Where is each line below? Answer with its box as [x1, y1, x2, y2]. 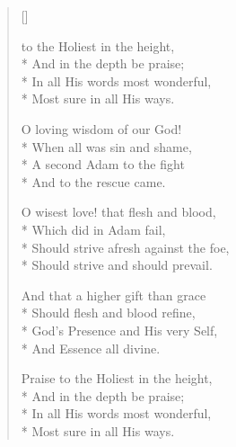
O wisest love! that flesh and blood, [21, 202, 216, 221]
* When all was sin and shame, [21, 137, 192, 156]
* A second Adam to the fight [21, 155, 185, 174]
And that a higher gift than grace [21, 285, 206, 304]
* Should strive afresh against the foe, [21, 237, 230, 256]
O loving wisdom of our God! [21, 119, 182, 138]
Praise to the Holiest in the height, [21, 369, 213, 388]
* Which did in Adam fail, [21, 219, 166, 238]
